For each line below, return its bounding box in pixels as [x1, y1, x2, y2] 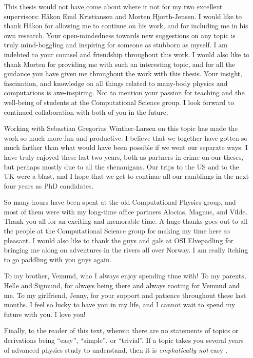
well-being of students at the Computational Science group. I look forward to [4, 97, 234, 107]
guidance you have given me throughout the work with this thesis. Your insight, [4, 68, 242, 79]
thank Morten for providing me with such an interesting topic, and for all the [4, 59, 235, 69]
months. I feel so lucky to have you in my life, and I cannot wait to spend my [4, 299, 235, 310]
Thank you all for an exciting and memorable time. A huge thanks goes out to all [4, 216, 248, 226]
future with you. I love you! [4, 309, 86, 319]
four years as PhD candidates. [4, 180, 94, 190]
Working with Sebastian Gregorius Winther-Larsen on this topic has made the [4, 123, 238, 133]
